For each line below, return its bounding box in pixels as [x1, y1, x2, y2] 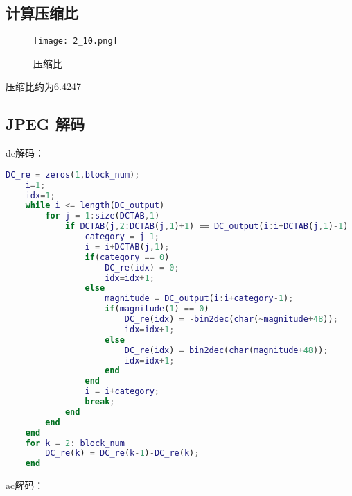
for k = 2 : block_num [25, 438, 125, 448]
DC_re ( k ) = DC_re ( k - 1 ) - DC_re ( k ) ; [45, 448, 200, 459]
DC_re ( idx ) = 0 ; [105, 262, 179, 273]
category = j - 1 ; [85, 232, 160, 242]
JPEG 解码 [6, 113, 85, 135]
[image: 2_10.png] [33, 36, 118, 46]
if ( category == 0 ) [85, 252, 170, 262]
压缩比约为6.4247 [6, 79, 81, 94]
